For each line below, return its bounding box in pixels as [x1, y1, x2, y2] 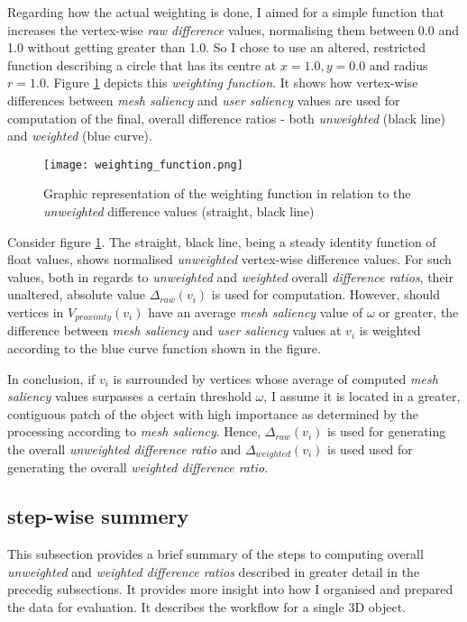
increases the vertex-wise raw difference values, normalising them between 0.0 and [7, 20, 459, 39]
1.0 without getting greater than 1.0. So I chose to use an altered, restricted [7, 38, 426, 57]
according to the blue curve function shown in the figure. [7, 339, 321, 358]
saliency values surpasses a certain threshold [7, 387, 252, 406]
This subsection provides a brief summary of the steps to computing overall [7, 544, 424, 563]
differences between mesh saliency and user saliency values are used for [7, 90, 400, 109]
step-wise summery [7, 502, 189, 530]
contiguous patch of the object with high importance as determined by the [7, 404, 419, 423]
